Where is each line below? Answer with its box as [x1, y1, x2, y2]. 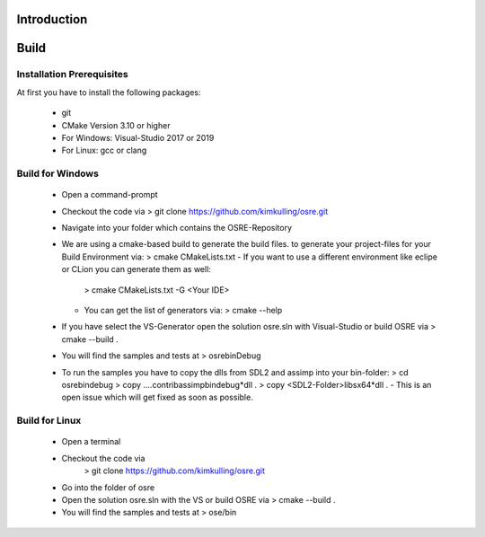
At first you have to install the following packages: [16, 86, 201, 98]
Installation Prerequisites [16, 68, 129, 81]
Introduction [16, 12, 88, 27]
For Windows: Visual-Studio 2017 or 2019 [61, 132, 215, 143]
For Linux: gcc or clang [61, 145, 147, 156]
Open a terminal [61, 436, 121, 447]
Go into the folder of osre [61, 481, 155, 493]
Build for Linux [16, 414, 82, 427]
